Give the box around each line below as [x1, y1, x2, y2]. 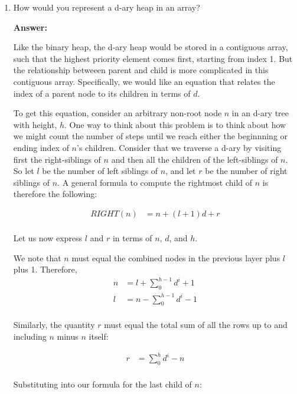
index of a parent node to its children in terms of [13, 87, 191, 99]
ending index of [13, 141, 69, 153]
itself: [89, 330, 109, 343]
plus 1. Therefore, [13, 263, 77, 275]
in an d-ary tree [231, 107, 289, 119]
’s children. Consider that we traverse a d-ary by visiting [77, 141, 282, 153]
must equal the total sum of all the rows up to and [104, 319, 288, 331]
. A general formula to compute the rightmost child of [57, 176, 253, 188]
